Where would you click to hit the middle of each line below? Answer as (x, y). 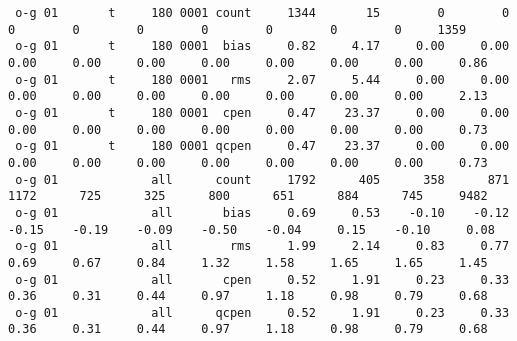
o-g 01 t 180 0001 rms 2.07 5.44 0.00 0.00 (262, 79)
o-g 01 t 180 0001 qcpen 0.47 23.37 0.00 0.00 (262, 146)
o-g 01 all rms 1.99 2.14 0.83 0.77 (262, 246)
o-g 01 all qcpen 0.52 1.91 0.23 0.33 (262, 312)
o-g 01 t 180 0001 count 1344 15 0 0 (262, 13)
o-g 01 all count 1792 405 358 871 (262, 179)
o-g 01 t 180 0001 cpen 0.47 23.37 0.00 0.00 (262, 112)
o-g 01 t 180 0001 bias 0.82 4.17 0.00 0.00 (262, 46)
